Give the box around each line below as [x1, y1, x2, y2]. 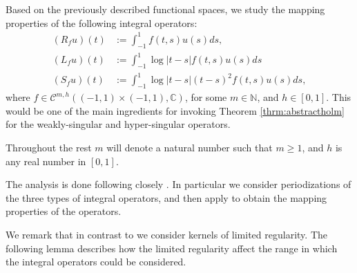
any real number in [6, 153, 86, 168]
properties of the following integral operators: [6, 15, 197, 30]
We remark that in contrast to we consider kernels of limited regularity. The [6, 227, 327, 241]
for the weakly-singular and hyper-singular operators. [6, 117, 231, 131]
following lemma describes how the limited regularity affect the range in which [6, 241, 338, 255]
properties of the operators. [6, 204, 122, 218]
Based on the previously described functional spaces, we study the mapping [6, 2, 325, 16]
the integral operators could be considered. [6, 254, 186, 269]
